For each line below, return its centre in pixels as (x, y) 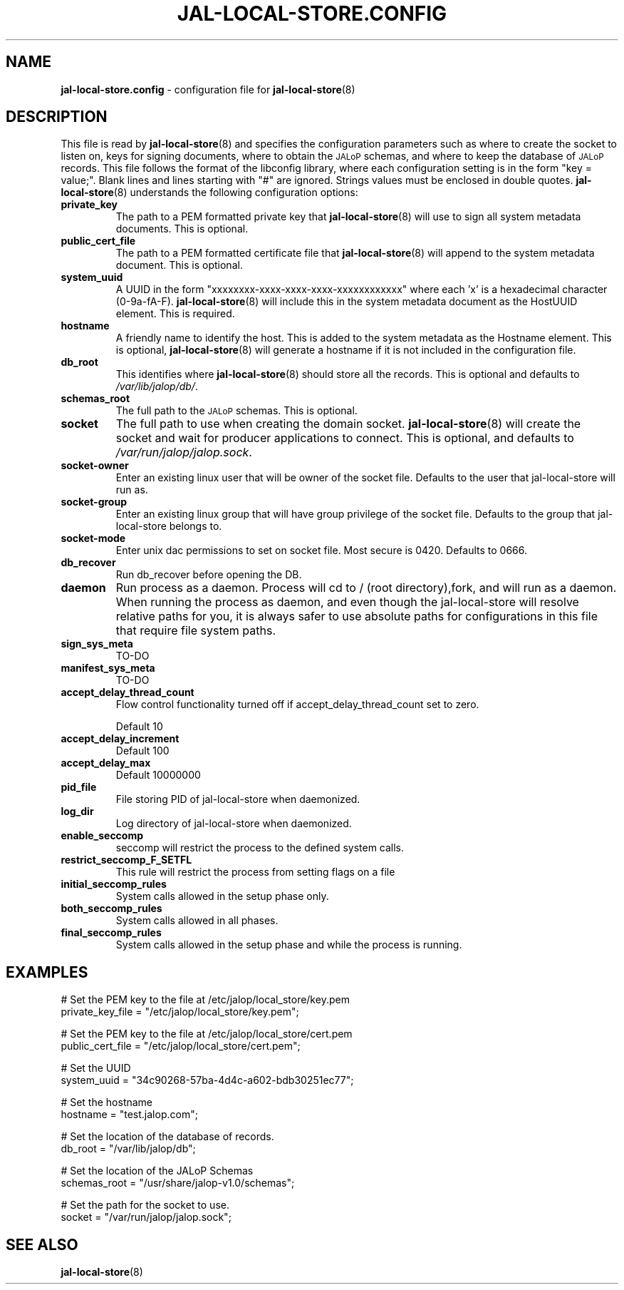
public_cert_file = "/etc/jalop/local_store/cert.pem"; (181, 1046)
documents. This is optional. (182, 229)
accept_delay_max (106, 763)
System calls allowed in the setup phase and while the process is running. (289, 945)
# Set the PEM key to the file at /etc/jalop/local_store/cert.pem (207, 1034)
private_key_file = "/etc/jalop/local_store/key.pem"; (180, 1012)
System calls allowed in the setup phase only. (222, 896)
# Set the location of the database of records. (167, 1137)
